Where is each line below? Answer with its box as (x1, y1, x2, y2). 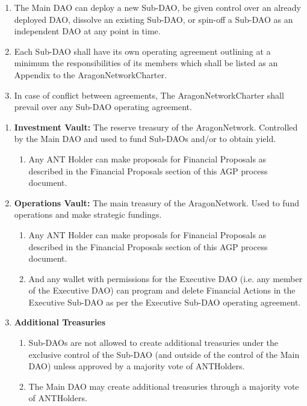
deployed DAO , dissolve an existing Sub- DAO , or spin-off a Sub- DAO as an (14, 13, 293, 25)
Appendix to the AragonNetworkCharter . (14, 68, 167, 81)
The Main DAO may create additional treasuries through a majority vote (28, 380, 299, 392)
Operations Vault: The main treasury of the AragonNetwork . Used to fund (14, 196, 299, 209)
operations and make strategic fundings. (14, 208, 162, 221)
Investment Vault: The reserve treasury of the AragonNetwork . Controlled (14, 120, 298, 133)
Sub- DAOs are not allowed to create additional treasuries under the (28, 336, 279, 349)
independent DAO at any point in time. (14, 25, 161, 37)
